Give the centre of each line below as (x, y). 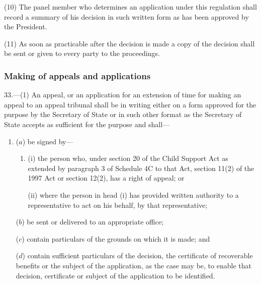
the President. (26, 26)
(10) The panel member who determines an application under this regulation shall (130, 7)
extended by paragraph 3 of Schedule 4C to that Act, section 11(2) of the (141, 168)
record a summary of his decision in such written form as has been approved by (126, 16)
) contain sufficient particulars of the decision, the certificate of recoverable (138, 255)
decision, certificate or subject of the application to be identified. (115, 275)
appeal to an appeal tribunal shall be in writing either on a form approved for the (130, 104)
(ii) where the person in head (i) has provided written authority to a (133, 194)
